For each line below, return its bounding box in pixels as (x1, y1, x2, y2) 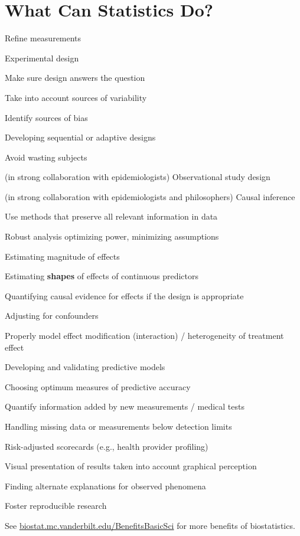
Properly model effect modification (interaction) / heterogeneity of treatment (5, 329, 284, 342)
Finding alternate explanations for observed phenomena (5, 479, 206, 492)
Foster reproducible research (5, 499, 107, 512)
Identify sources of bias (5, 111, 88, 123)
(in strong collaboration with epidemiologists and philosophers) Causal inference (5, 190, 295, 202)
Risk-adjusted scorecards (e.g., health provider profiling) (5, 440, 208, 452)
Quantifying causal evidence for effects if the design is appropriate (5, 289, 244, 302)
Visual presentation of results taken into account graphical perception (5, 460, 257, 472)
